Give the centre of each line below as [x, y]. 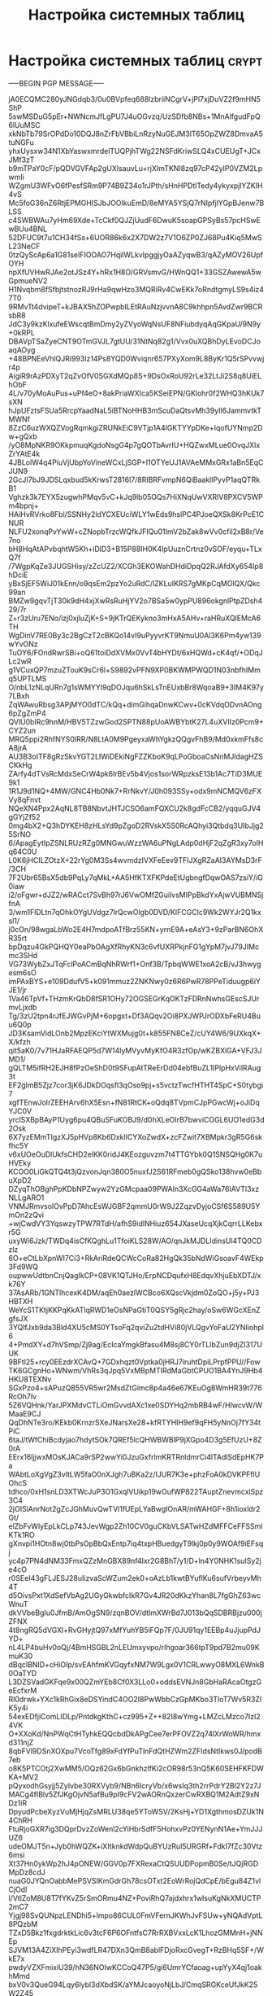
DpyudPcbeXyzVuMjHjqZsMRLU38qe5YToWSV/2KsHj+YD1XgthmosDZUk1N [136, 1811]
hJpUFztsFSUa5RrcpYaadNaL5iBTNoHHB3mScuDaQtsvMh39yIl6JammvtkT [135, 410]
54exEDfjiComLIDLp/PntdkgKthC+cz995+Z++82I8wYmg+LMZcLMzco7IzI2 [135, 1716]
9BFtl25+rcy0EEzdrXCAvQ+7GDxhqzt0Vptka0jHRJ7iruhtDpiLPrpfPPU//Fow [134, 1362]
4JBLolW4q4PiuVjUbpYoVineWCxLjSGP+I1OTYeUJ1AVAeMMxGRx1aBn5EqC [136, 462]
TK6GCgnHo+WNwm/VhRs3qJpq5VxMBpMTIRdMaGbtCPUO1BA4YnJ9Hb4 [136, 1370]
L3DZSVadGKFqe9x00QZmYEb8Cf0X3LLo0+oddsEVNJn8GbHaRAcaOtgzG [135, 1682]
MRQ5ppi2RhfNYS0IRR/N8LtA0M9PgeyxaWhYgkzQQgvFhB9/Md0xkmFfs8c [136, 739]
